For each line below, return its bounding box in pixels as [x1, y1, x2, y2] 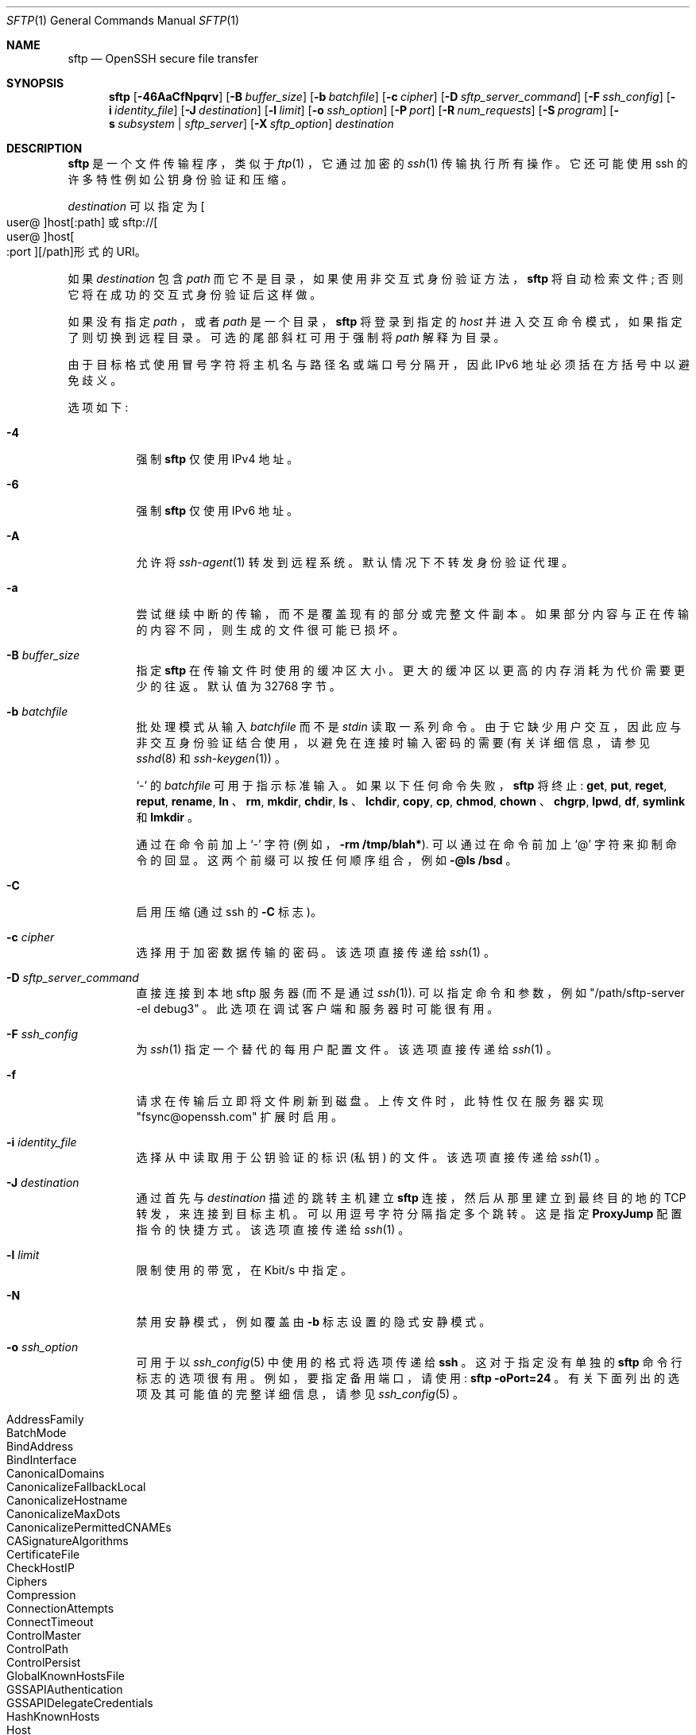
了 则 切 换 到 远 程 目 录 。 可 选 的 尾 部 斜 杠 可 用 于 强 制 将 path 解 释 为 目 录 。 [68, 330, 505, 344]
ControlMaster [6, 1629, 82, 1642]
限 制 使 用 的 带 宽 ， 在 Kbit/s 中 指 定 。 [136, 1263, 352, 1277]
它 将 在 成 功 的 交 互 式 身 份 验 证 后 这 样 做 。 [68, 288, 322, 301]
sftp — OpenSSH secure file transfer [68, 52, 259, 65]
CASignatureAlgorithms [6, 1534, 129, 1548]
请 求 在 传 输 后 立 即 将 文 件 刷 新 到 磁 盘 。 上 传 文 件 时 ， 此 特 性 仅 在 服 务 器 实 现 [136, 1094, 604, 1107]
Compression [6, 1588, 76, 1602]
